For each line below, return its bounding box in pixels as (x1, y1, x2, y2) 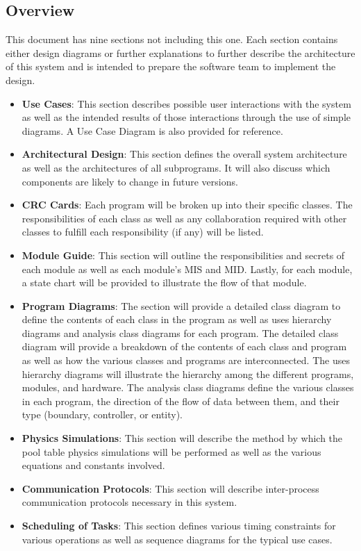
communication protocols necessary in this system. (22, 495, 237, 509)
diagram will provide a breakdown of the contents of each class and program (22, 339, 347, 354)
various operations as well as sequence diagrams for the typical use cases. (22, 532, 333, 546)
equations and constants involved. (22, 458, 165, 472)
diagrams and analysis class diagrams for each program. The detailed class (22, 325, 339, 340)
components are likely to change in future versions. (22, 174, 238, 188)
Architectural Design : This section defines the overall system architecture (22, 147, 347, 161)
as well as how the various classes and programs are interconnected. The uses (22, 353, 350, 368)
